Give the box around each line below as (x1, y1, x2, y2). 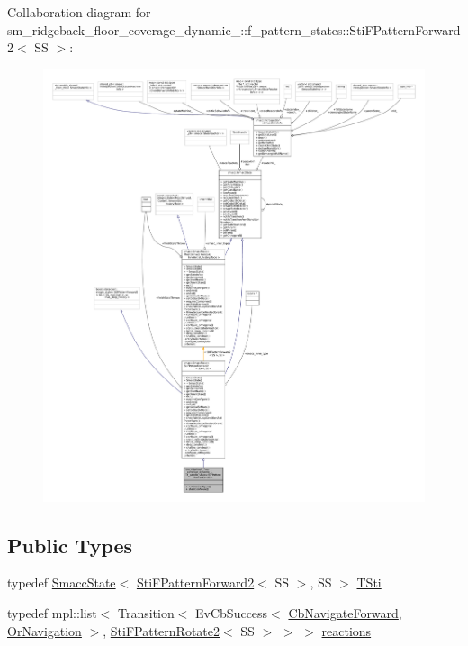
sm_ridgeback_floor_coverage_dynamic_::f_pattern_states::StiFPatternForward (7, 20, 461, 39)
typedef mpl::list (7, 603, 97, 622)
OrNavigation (7, 621, 82, 640)
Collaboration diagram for (7, 3, 151, 21)
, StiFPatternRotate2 (103, 621, 220, 640)
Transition (117, 603, 175, 622)
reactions (321, 621, 372, 640)
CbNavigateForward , (288, 603, 402, 622)
